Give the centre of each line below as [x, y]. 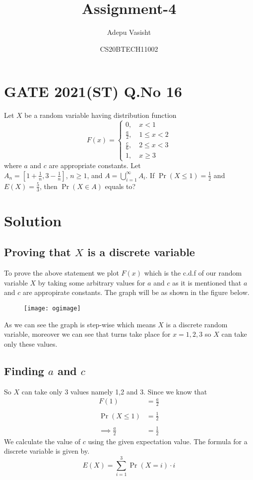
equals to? [120, 186]
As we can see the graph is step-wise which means [80, 324]
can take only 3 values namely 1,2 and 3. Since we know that [114, 391]
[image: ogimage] [52, 308]
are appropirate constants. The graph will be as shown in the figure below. [136, 292]
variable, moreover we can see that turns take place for [87, 334]
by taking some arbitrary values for [92, 282]
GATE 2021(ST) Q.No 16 [93, 91]
